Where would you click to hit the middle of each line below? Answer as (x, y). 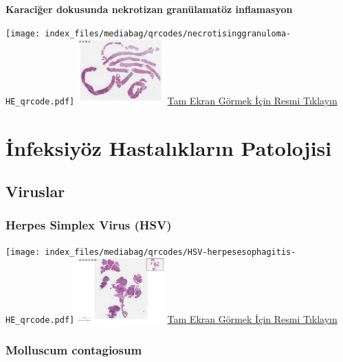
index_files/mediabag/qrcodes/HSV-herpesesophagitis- (170, 252)
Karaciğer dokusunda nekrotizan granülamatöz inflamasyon (149, 9)
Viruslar (35, 191)
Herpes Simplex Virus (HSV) (89, 225)
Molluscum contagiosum (74, 349)
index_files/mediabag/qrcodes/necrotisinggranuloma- (168, 33)
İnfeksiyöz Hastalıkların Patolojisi (169, 147)
